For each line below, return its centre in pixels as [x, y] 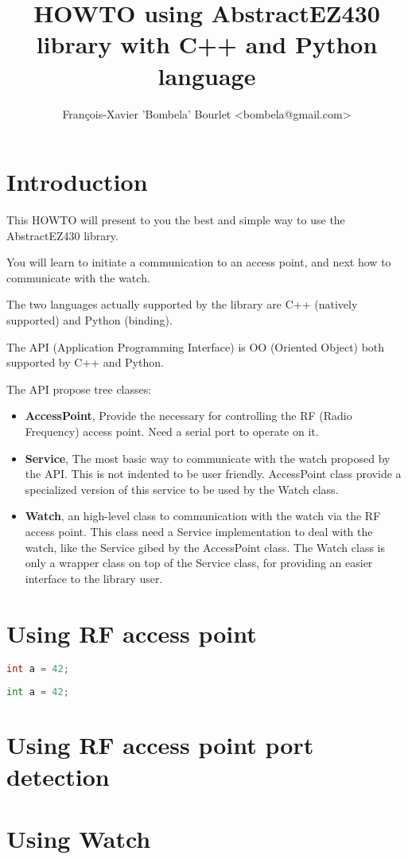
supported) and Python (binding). [89, 320]
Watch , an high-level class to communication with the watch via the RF [203, 516]
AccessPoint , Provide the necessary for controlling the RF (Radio [188, 416]
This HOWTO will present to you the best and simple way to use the [176, 220]
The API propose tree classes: [79, 389]
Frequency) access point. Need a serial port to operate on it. [172, 431]
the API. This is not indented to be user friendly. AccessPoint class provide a [213, 474]
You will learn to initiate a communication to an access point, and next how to [199, 262]
